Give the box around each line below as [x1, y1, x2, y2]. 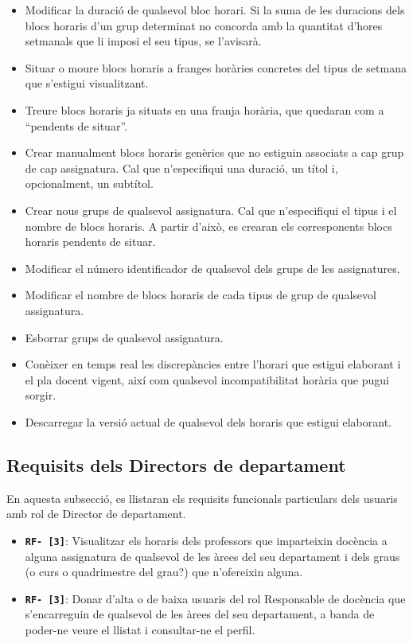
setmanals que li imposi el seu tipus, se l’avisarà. [25, 33, 262, 49]
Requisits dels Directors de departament [6, 452, 346, 477]
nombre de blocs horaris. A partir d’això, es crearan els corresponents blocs [25, 217, 392, 234]
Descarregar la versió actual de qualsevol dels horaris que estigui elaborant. [25, 413, 392, 430]
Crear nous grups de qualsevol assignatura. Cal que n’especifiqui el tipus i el [25, 201, 397, 218]
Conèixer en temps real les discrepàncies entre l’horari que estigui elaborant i [25, 356, 401, 372]
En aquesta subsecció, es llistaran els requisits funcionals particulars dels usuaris [6, 489, 398, 506]
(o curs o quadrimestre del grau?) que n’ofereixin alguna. [25, 563, 303, 580]
